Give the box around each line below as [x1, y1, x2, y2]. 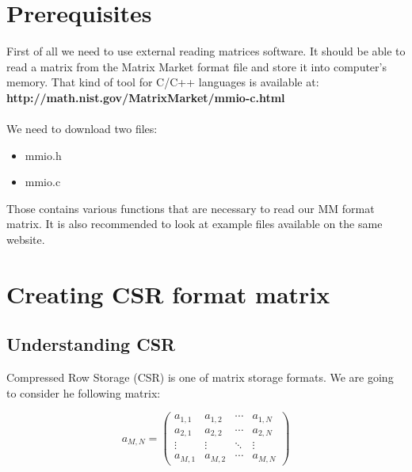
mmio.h [25, 147, 62, 163]
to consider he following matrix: [6, 384, 161, 401]
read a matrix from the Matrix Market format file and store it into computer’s [6, 58, 387, 74]
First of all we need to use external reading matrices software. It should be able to [6, 43, 406, 59]
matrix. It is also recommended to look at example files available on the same [6, 215, 383, 232]
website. [6, 231, 45, 248]
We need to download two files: [6, 120, 158, 137]
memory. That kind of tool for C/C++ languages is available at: [6, 74, 319, 90]
